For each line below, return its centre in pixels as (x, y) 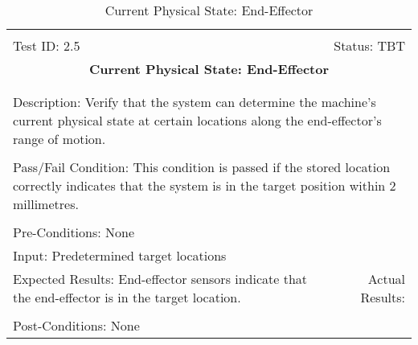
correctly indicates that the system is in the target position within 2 (205, 185)
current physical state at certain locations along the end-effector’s (197, 120)
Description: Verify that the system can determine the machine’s (195, 102)
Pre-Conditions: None (74, 232)
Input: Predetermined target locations (120, 255)
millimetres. (46, 204)
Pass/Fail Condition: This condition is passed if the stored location (202, 167)
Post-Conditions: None (76, 325)
